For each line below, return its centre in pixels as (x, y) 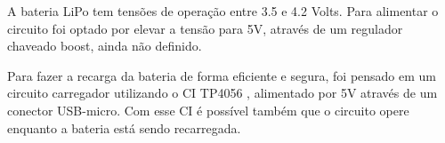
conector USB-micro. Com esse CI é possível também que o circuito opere (208, 110)
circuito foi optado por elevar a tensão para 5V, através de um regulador (205, 28)
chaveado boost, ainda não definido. (105, 46)
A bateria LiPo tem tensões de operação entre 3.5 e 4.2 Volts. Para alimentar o (223, 11)
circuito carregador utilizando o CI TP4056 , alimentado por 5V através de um (222, 93)
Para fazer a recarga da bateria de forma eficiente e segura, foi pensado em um (222, 75)
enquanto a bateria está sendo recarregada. (124, 127)
